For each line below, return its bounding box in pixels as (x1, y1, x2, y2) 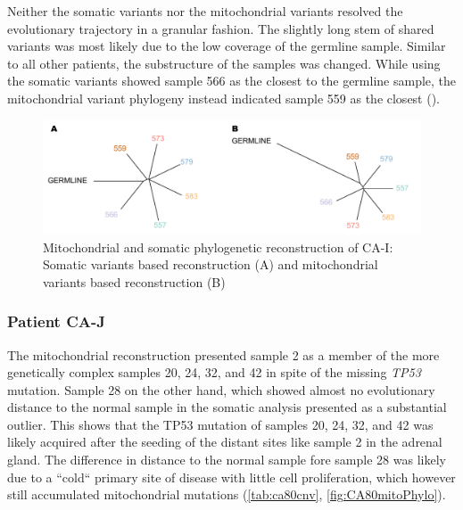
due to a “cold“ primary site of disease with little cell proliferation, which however (7, 467, 456, 486)
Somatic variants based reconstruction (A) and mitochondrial (43, 255, 378, 274)
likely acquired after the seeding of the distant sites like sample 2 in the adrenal (7, 432, 442, 451)
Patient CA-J (7, 310, 105, 333)
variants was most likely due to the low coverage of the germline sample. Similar (7, 37, 446, 55)
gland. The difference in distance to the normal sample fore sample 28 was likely (7, 450, 446, 469)
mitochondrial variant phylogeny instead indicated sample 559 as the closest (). (7, 88, 441, 107)
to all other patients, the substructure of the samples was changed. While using (7, 53, 441, 72)
